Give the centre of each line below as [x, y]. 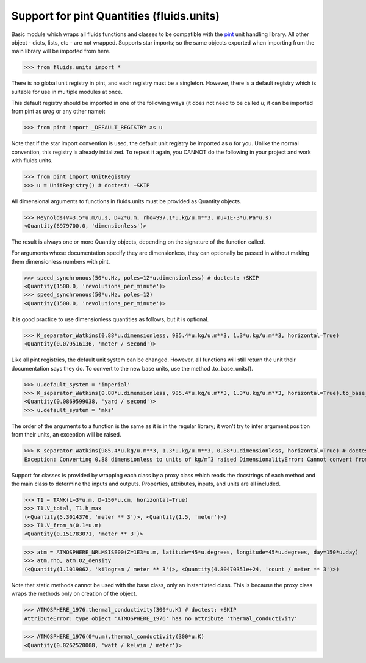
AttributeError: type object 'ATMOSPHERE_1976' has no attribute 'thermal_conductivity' [161, 618]
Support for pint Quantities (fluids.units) [115, 16]
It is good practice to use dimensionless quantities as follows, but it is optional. [110, 319]
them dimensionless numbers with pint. [61, 261]
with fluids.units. [32, 161]
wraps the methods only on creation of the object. [74, 594]
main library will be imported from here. [61, 51]
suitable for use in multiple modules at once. [67, 92]
